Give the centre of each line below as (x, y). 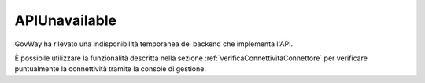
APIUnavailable (66, 20)
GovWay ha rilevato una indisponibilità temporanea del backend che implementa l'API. (154, 44)
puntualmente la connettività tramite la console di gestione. (110, 69)
